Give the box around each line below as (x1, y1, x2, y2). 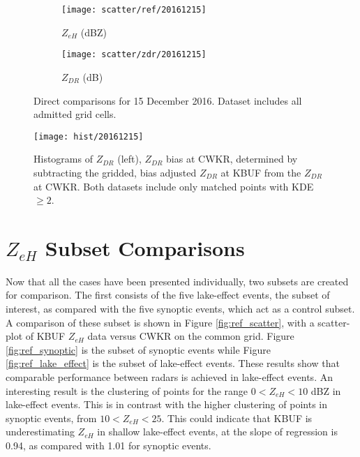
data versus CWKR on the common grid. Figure (87, 329, 294, 343)
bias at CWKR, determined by (166, 151, 298, 166)
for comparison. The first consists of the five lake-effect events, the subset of (6, 287, 330, 302)
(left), (117, 151, 142, 166)
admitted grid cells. (33, 107, 117, 121)
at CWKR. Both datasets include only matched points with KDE (33, 179, 314, 193)
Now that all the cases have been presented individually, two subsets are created (6, 274, 349, 288)
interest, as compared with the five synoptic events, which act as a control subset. (6, 301, 355, 316)
